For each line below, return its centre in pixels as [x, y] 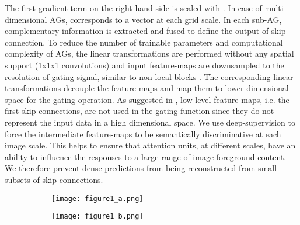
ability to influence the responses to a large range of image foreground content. [146, 156]
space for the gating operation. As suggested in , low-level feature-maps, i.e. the [147, 99]
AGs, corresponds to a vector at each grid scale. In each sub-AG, [166, 19]
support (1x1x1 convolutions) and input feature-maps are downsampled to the [144, 65]
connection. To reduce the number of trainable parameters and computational [144, 42]
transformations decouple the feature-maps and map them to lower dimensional [147, 88]
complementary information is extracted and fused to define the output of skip [145, 31]
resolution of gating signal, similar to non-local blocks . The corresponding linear [149, 76]
